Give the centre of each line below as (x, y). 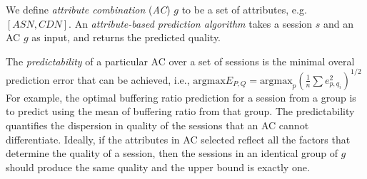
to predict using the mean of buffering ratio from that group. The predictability (180, 111)
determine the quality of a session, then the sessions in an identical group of (172, 153)
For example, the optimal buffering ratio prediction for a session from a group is (181, 97)
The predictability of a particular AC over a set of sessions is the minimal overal (180, 61)
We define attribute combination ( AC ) (88, 9)
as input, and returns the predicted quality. (126, 37)
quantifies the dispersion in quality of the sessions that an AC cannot (157, 125)
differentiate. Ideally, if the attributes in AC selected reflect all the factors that (178, 139)
